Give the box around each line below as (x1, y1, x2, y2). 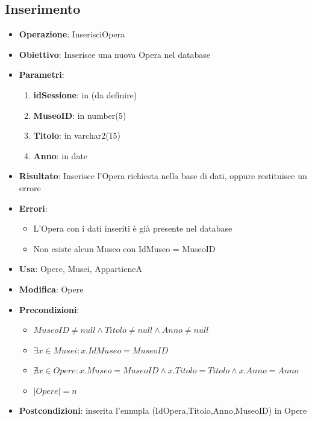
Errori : (19, 201, 48, 214)
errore (19, 181, 41, 194)
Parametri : (19, 68, 64, 81)
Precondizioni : (19, 303, 80, 315)
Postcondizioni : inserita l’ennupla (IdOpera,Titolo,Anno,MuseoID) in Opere (19, 404, 307, 417)
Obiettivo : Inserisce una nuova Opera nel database (19, 48, 210, 60)
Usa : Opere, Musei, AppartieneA (19, 262, 142, 275)
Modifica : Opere (19, 282, 84, 295)
